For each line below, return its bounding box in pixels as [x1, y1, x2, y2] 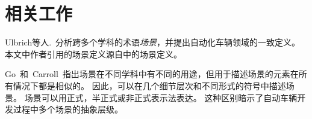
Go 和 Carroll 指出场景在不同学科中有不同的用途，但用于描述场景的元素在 [5, 68, 299, 80]
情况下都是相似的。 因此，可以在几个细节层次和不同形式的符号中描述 [13, 79, 286, 91]
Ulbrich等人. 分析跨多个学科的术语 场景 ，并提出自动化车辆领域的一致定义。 [5, 36, 301, 48]
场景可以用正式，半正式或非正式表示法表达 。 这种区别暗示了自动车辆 [24, 91, 298, 103]
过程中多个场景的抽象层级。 [13, 103, 123, 115]
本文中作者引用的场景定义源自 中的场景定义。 [5, 47, 182, 60]
